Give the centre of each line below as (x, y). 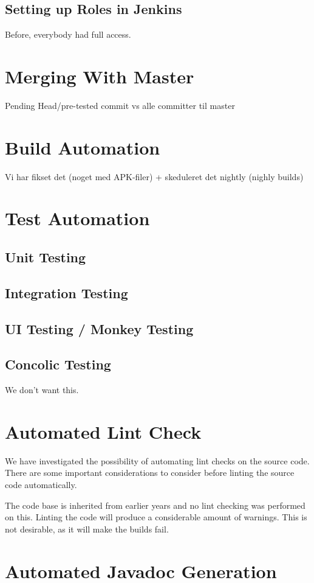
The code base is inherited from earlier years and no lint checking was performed (155, 505)
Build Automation (83, 147)
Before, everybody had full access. (68, 34)
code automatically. (41, 485)
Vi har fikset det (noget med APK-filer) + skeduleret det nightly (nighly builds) (154, 176)
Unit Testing (46, 257)
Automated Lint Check (103, 431)
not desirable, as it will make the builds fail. (87, 529)
